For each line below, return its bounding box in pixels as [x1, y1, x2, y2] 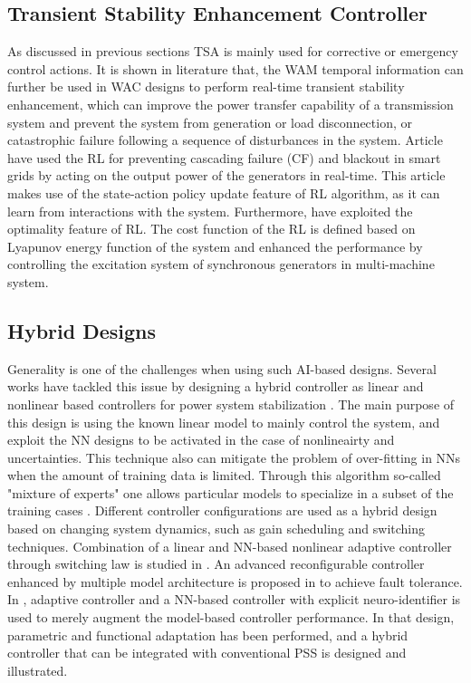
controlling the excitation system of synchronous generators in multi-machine [7, 255, 435, 274]
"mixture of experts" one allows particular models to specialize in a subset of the [7, 483, 454, 502]
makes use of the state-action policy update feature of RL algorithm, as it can [7, 183, 440, 202]
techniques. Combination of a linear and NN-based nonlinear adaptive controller [7, 536, 452, 555]
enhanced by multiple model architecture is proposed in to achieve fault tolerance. [7, 572, 463, 591]
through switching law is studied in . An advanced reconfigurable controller [7, 554, 425, 573]
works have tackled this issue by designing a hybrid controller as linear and [7, 377, 424, 396]
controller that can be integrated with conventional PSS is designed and [7, 643, 407, 662]
